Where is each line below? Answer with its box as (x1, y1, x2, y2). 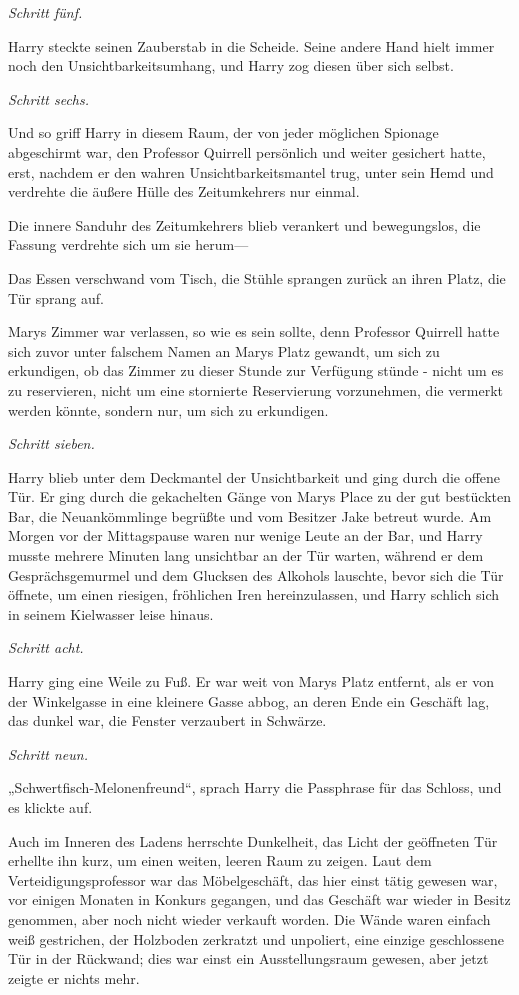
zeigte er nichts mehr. (8, 967, 140, 988)
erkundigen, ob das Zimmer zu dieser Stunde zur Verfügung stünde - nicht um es (8, 360, 504, 381)
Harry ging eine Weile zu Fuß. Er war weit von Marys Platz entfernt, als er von (8, 671, 494, 692)
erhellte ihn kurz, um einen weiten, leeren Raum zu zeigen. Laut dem (8, 850, 432, 871)
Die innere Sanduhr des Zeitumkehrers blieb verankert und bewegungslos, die (8, 214, 481, 235)
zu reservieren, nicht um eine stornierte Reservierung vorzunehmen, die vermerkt (8, 379, 504, 400)
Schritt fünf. (8, 2, 83, 22)
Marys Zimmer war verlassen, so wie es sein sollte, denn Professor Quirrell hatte (8, 321, 500, 342)
